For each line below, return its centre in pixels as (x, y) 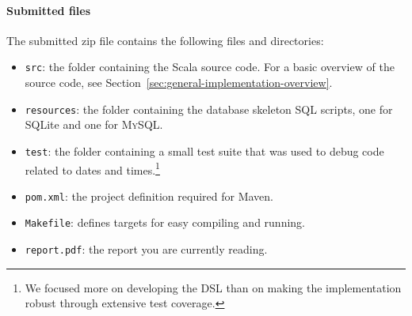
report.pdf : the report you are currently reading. (146, 249)
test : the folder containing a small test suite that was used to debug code (204, 150)
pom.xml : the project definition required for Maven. (149, 196)
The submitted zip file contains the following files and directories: (165, 40)
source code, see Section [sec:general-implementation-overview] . (179, 83)
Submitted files (49, 10)
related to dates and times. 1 (92, 168)
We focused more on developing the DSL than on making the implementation (213, 287)
